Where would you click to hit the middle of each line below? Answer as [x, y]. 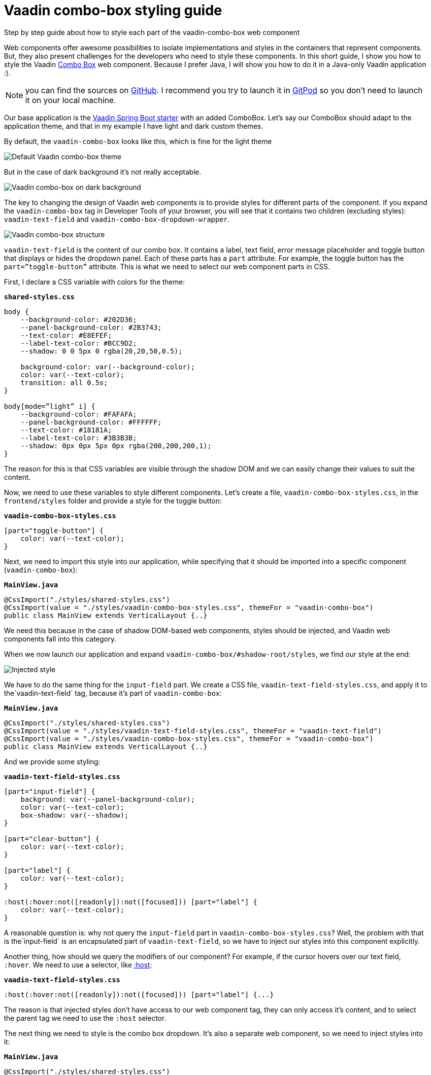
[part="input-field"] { [50, 791]
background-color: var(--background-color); [108, 367]
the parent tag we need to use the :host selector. [85, 1018]
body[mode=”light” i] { [50, 406]
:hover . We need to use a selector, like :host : [78, 965]
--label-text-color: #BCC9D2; [79, 343]
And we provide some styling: [52, 761]
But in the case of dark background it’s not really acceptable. [103, 172]
